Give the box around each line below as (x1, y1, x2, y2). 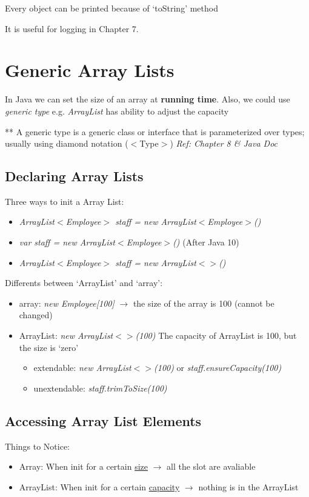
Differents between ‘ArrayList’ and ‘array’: (5, 276, 163, 289)
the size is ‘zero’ (19, 341, 79, 353)
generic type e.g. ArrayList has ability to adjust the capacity (5, 104, 229, 117)
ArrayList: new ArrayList (19, 329, 113, 342)
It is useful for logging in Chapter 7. (5, 22, 139, 35)
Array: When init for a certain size (19, 460, 148, 473)
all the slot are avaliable (167, 460, 256, 473)
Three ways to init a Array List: (5, 195, 124, 207)
